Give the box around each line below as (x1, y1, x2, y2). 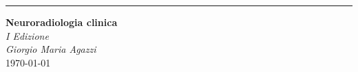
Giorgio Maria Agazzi (6, 42, 96, 56)
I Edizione (6, 28, 49, 43)
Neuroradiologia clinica (6, 15, 118, 29)
